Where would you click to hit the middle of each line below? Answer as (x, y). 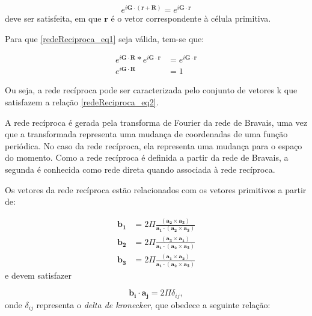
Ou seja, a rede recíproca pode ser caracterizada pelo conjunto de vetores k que (151, 90)
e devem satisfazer (38, 275)
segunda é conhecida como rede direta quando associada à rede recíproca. (140, 169)
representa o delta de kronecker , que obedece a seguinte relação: (153, 304)
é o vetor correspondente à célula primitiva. (191, 18)
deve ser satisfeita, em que (53, 18)
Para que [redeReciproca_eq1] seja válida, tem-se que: (105, 38)
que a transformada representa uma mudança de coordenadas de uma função (146, 134)
